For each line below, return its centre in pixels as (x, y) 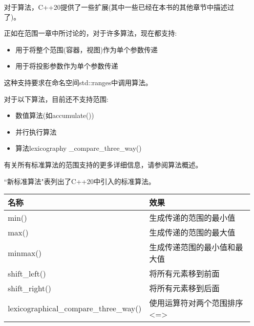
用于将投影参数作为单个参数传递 (67, 66)
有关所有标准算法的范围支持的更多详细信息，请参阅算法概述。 (103, 164)
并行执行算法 (36, 131)
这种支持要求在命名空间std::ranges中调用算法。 (78, 82)
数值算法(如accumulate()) (55, 115)
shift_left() (27, 273)
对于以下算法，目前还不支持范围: (56, 99)
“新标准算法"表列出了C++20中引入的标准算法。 (80, 181)
